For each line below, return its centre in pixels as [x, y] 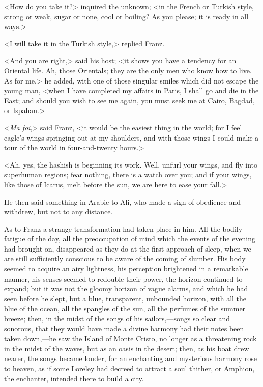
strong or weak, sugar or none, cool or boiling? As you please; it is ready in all [126, 16]
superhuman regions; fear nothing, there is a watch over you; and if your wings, [128, 174]
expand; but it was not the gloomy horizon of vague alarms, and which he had [126, 288]
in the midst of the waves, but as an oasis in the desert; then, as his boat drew [127, 348]
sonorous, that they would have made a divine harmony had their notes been [124, 328]
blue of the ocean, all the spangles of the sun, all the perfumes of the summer [125, 308]
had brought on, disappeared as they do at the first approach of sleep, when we [128, 248]
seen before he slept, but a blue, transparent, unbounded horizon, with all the [125, 298]
